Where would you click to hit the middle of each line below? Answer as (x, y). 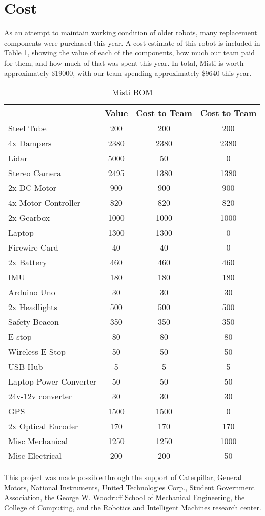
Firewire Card (33, 247)
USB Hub (26, 367)
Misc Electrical (35, 456)
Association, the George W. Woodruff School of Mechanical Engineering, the (125, 497)
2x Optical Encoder (43, 426)
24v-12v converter (40, 396)
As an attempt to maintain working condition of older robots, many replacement (131, 33)
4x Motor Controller (45, 203)
